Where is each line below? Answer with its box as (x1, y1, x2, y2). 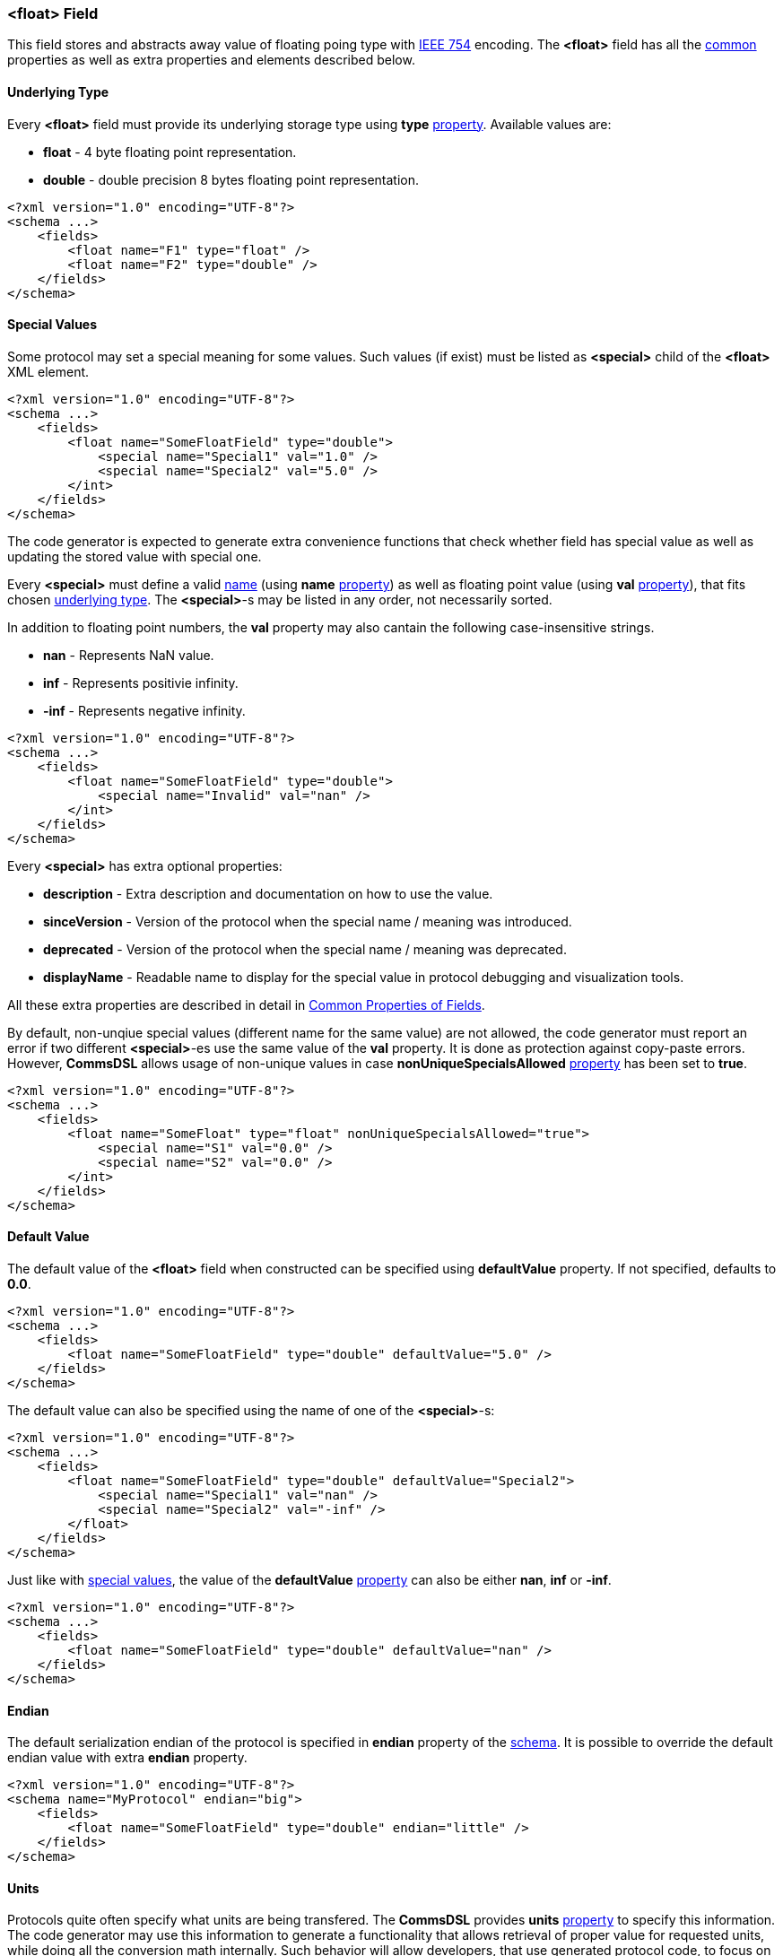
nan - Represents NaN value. (43, 647, 214, 663)
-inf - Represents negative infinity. (43, 702, 246, 718)
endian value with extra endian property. (7, 1750, 248, 1766)
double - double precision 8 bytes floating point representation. (43, 171, 420, 187)
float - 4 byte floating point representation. (43, 143, 297, 160)
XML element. (7, 363, 90, 379)
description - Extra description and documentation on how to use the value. (43, 885, 493, 901)
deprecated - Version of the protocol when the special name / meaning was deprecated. (43, 941, 567, 957)
